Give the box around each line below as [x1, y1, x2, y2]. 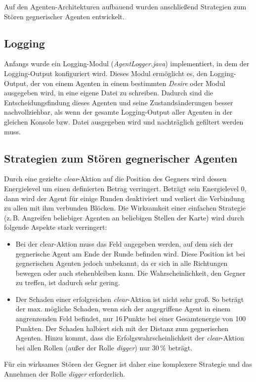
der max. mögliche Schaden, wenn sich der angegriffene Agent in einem [15, 303, 230, 314]
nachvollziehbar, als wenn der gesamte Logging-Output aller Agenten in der [4, 107, 233, 117]
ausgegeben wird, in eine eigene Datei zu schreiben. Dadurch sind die [4, 87, 213, 98]
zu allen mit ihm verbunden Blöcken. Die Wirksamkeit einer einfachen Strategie [4, 203, 246, 213]
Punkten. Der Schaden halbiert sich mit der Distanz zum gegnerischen [15, 323, 229, 333]
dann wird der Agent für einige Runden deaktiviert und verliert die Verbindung [4, 193, 245, 203]
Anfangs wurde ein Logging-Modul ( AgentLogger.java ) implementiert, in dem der [4, 58, 250, 69]
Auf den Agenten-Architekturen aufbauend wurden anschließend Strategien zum [4, 1, 247, 11]
